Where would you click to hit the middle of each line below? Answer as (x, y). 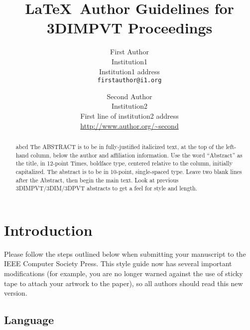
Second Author (129, 96)
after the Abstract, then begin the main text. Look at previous (97, 180)
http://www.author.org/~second (129, 125)
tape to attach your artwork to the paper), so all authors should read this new (124, 283)
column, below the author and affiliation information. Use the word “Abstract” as (136, 155)
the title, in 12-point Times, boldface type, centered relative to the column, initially (124, 163)
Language (29, 320)
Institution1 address (129, 71)
